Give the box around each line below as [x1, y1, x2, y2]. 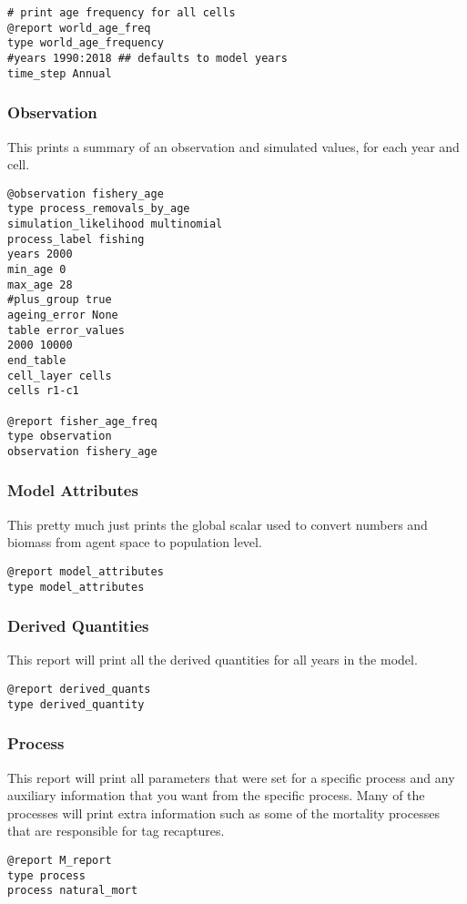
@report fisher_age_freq [7, 414, 157, 428]
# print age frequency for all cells [7, 6, 236, 19]
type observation [7, 430, 112, 443]
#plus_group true [7, 293, 112, 307]
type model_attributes [7, 580, 145, 594]
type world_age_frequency [7, 36, 164, 50]
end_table [7, 353, 66, 367]
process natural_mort [7, 884, 138, 898]
